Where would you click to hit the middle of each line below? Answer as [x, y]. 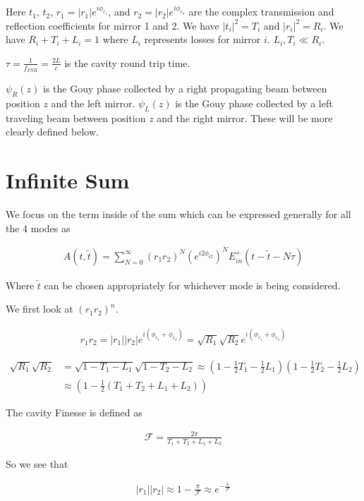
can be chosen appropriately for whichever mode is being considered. [192, 285]
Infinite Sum [68, 180]
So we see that [37, 463]
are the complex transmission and [261, 12]
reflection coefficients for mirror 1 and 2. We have [113, 25]
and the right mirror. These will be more [245, 117]
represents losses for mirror [202, 39]
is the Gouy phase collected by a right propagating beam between [185, 89]
